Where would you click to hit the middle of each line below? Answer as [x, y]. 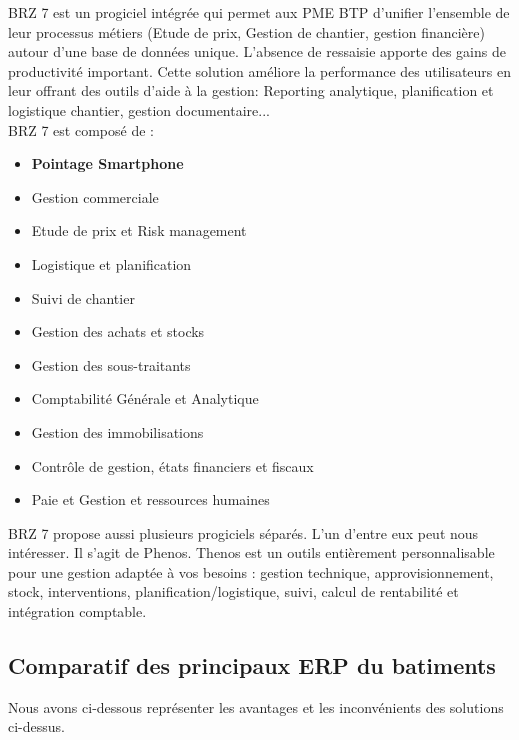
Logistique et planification [111, 263]
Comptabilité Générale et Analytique [145, 398]
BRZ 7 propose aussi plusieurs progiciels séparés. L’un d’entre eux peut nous [243, 532]
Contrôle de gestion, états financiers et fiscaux [172, 465]
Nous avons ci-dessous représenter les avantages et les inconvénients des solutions [256, 706]
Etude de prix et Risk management [139, 230]
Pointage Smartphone [107, 163]
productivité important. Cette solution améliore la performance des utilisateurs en [260, 70]
